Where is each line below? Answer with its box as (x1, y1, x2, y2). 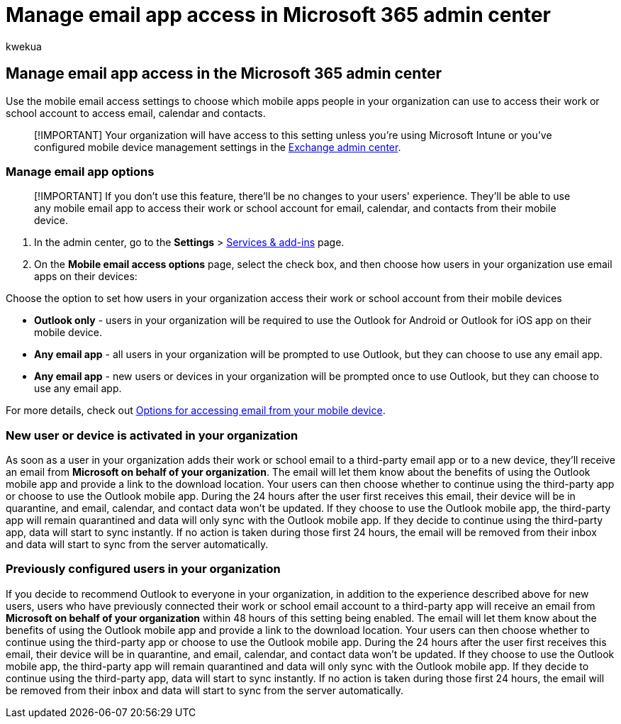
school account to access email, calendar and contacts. (6, 106, 266, 119)
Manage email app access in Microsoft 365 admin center (6, 3, 551, 27)
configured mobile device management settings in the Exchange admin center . (34, 140, 401, 153)
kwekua (6, 40, 42, 52)
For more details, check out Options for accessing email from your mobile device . (6, 404, 386, 417)
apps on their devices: (34, 270, 138, 283)
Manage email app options (6, 164, 155, 179)
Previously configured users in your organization (6, 562, 281, 577)
